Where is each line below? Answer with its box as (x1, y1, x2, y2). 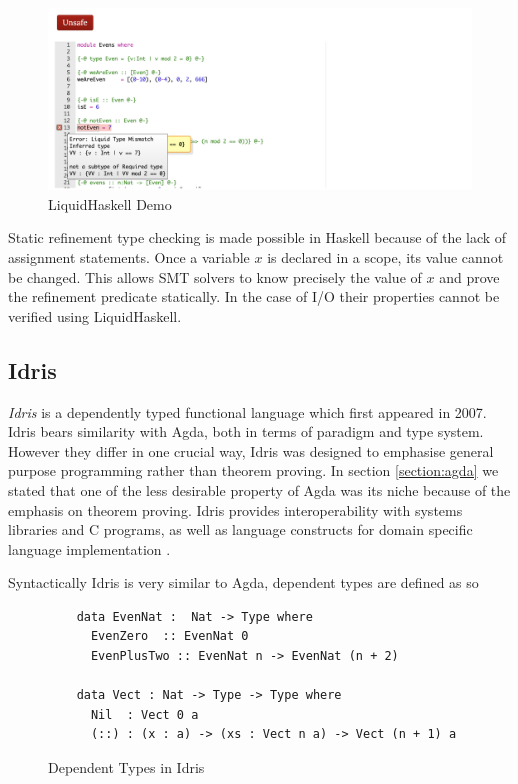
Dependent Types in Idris (48, 757, 205, 778)
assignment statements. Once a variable (8, 246, 250, 267)
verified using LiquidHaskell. (8, 305, 182, 326)
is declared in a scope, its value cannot (267, 246, 504, 267)
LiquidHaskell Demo (48, 193, 172, 214)
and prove (439, 266, 500, 287)
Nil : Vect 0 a (90, 707, 199, 722)
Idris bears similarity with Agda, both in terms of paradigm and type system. (8, 421, 484, 442)
